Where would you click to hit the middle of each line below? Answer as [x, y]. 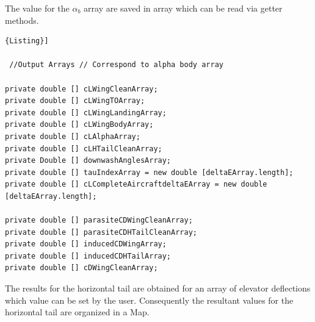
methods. [22, 20]
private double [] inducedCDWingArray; [86, 244]
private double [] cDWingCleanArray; [81, 268]
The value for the [37, 8]
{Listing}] [27, 41]
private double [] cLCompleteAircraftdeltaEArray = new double [136, 184]
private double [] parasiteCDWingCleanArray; [99, 220]
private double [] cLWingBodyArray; [79, 125]
